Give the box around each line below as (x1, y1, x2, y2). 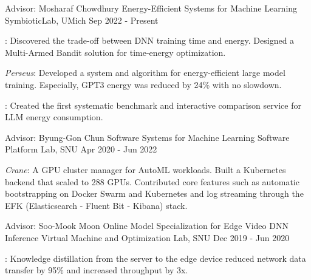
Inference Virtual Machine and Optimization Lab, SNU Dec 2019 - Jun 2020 (5, 231, 290, 244)
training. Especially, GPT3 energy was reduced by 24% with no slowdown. (5, 78, 282, 90)
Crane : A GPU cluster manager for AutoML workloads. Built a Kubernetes (5, 163, 286, 176)
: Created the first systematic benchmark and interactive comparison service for (5, 98, 301, 111)
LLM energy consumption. (5, 111, 103, 123)
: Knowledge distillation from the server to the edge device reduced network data (5, 251, 306, 264)
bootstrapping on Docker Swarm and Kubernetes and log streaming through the (5, 187, 304, 200)
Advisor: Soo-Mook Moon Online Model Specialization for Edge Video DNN (5, 219, 289, 232)
